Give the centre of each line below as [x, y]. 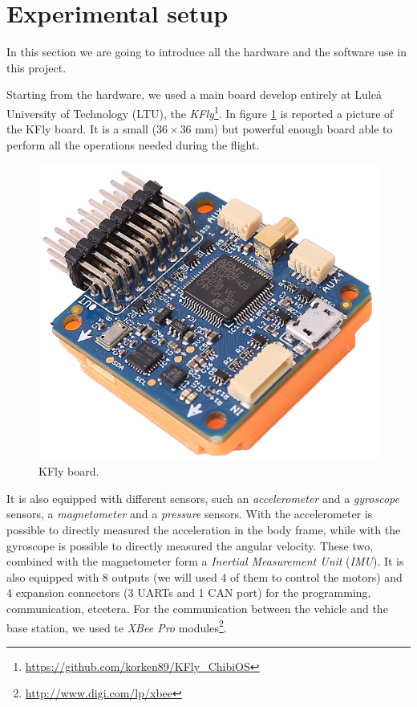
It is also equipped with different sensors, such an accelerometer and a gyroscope [203, 498]
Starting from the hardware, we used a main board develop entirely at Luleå [194, 94]
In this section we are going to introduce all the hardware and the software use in [207, 52]
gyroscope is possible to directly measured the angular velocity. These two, [190, 545]
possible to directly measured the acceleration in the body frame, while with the [204, 530]
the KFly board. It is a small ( [82, 129]
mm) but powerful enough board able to [294, 129]
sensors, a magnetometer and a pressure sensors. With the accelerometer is [190, 514]
